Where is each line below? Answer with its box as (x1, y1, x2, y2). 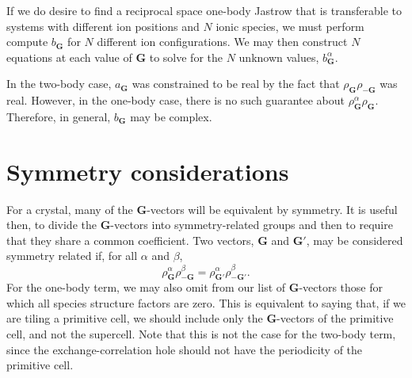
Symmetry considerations (6, 155, 289, 187)
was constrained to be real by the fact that (132, 75, 340, 92)
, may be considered (306, 231, 403, 248)
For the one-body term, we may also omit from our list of (6, 279, 286, 296)
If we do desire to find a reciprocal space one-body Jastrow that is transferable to (6, 2, 402, 18)
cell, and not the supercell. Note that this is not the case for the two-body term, (6, 326, 396, 342)
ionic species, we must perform (216, 17, 364, 34)
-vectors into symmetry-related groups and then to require (110, 216, 393, 233)
